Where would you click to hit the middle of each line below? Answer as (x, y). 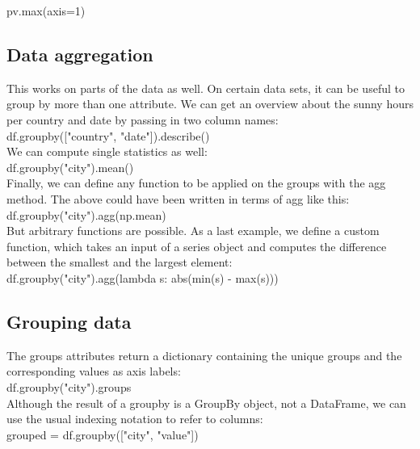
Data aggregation (80, 54)
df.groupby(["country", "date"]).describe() (108, 135)
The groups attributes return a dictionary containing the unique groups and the (204, 355)
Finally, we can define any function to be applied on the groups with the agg (196, 183)
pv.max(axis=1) (46, 10)
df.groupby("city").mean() (70, 167)
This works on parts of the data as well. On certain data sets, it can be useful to (206, 88)
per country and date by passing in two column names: (143, 119)
